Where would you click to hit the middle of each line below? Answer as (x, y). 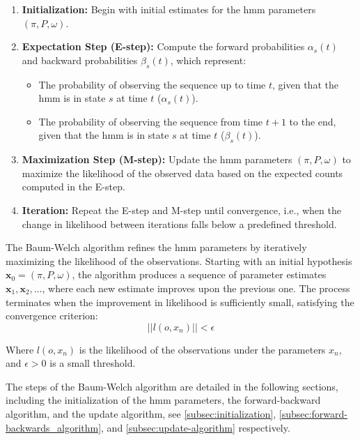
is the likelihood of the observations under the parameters (202, 349)
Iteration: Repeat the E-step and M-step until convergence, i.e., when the (181, 210)
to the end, (313, 121)
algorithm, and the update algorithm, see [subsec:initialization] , (141, 414)
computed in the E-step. (73, 187)
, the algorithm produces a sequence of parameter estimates (199, 274)
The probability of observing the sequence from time (151, 121)
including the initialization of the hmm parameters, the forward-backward (163, 400)
